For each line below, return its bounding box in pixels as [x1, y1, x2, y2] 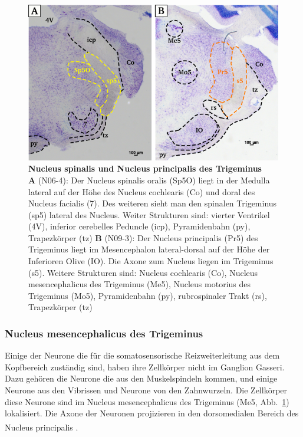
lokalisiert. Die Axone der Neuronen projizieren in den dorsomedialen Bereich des [5, 407, 299, 419]
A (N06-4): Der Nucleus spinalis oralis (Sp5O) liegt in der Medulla [28, 173, 270, 186]
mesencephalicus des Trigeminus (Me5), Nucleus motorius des [28, 278, 251, 290]
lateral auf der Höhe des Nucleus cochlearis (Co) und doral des [28, 185, 255, 198]
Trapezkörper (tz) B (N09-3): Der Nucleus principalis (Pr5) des [28, 231, 258, 244]
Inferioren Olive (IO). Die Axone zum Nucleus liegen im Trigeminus [28, 255, 274, 267]
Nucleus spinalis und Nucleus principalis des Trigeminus [28, 162, 262, 175]
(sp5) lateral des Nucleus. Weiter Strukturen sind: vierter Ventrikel [28, 208, 270, 221]
